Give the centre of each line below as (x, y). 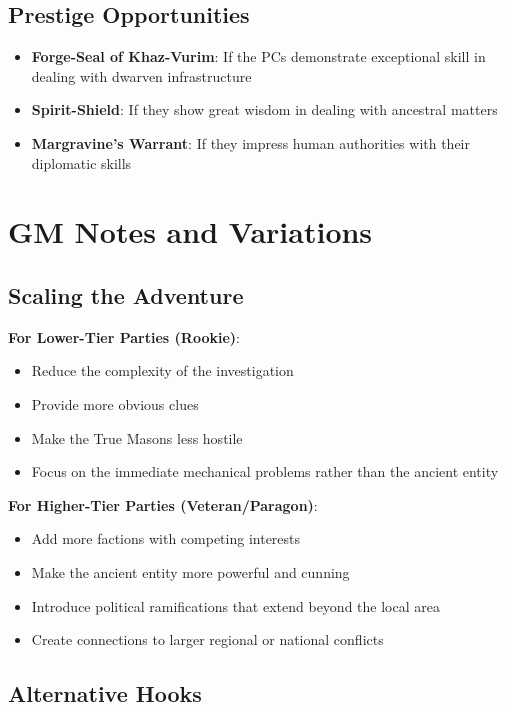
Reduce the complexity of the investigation (162, 370)
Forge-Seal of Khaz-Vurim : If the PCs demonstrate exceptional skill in (258, 56)
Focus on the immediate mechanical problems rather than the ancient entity (265, 471)
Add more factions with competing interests (166, 538)
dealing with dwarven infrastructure (141, 75)
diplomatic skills (81, 162)
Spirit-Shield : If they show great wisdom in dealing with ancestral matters (264, 109)
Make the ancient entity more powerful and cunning (190, 571)
